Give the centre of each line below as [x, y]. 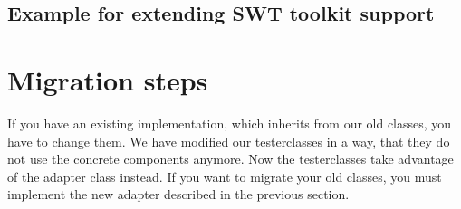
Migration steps [108, 79]
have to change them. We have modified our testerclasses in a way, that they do [229, 141]
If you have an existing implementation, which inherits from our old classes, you [230, 123]
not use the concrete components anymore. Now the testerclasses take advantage [230, 159]
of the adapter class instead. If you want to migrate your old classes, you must [225, 176]
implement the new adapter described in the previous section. [178, 194]
